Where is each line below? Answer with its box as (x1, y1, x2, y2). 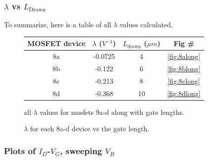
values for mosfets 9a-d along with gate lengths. (40, 107, 184, 117)
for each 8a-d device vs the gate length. (30, 123, 150, 134)
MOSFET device (27, 38, 86, 49)
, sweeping (60, 144, 102, 157)
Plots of (4, 144, 36, 157)
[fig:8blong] (167, 63, 201, 73)
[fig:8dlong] (167, 88, 201, 98)
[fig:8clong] (167, 75, 200, 86)
